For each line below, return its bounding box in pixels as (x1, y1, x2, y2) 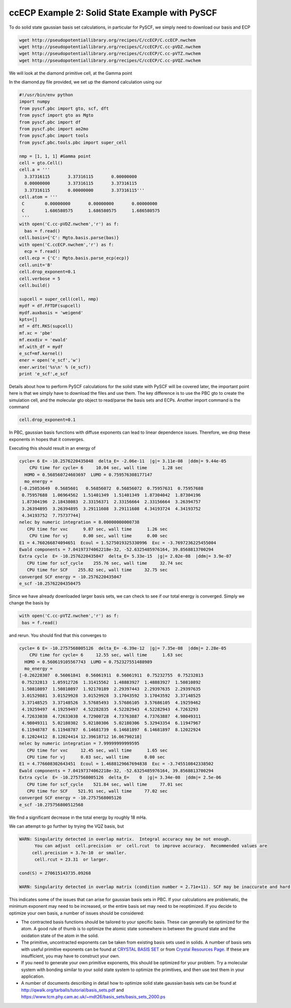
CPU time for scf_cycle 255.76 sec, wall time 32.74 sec (27, 560, 183, 566)
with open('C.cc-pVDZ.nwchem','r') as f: (19, 221, 119, 227)
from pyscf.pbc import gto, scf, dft (19, 106, 109, 111)
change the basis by (9, 600, 49, 606)
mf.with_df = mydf (19, 344, 63, 350)
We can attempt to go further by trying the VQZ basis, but (9, 823, 124, 829)
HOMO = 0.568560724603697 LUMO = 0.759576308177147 (24, 472, 152, 477)
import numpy (19, 99, 50, 105)
